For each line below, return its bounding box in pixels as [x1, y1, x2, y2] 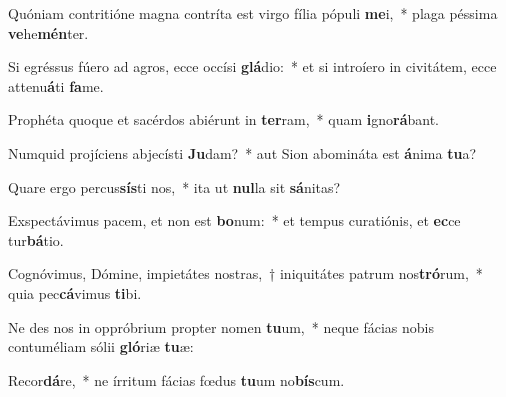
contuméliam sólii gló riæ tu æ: [8, 336, 194, 357]
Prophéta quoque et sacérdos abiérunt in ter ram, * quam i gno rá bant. [8, 109, 440, 130]
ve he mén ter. [8, 22, 89, 43]
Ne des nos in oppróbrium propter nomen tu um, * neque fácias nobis [8, 316, 434, 337]
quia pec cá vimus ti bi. [8, 282, 142, 303]
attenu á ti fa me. [8, 75, 104, 96]
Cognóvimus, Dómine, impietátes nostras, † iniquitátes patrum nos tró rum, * [8, 263, 483, 284]
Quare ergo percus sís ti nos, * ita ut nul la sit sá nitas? [8, 176, 341, 197]
